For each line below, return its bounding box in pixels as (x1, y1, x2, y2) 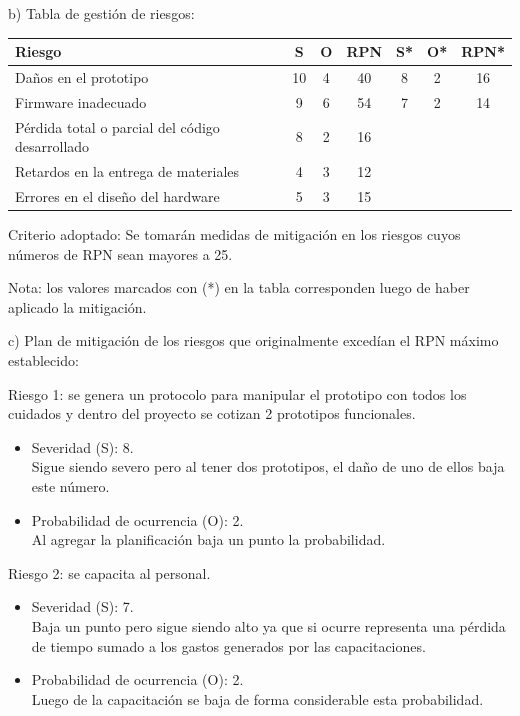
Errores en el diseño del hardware (15, 185, 220, 206)
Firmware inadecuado (15, 91, 147, 112)
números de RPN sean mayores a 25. (8, 243, 233, 264)
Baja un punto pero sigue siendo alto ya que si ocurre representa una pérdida (31, 615, 506, 636)
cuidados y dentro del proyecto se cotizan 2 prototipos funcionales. (8, 403, 416, 424)
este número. (31, 475, 110, 496)
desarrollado (15, 136, 90, 157)
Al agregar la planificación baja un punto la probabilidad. (31, 529, 386, 550)
